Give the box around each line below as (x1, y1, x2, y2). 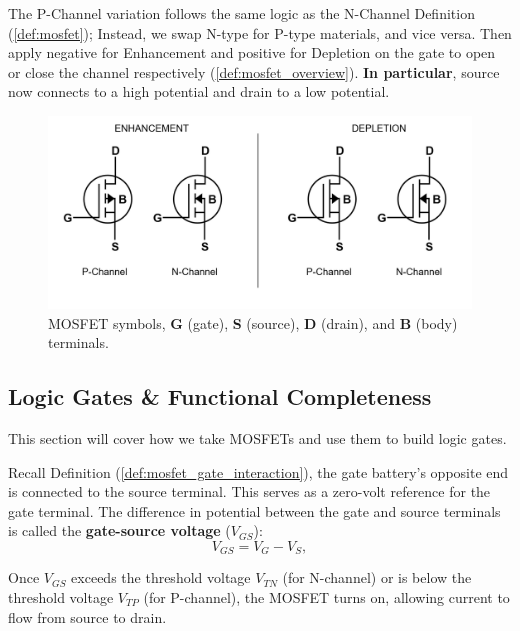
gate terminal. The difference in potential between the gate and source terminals (8, 500, 501, 521)
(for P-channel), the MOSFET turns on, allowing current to (143, 586, 510, 607)
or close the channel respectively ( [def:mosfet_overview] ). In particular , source (8, 61, 500, 82)
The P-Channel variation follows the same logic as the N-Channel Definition (8, 3, 475, 23)
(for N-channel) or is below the (282, 567, 472, 588)
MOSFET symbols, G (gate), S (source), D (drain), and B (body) (48, 312, 458, 333)
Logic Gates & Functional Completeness (8, 381, 432, 412)
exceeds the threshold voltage (71, 567, 251, 588)
